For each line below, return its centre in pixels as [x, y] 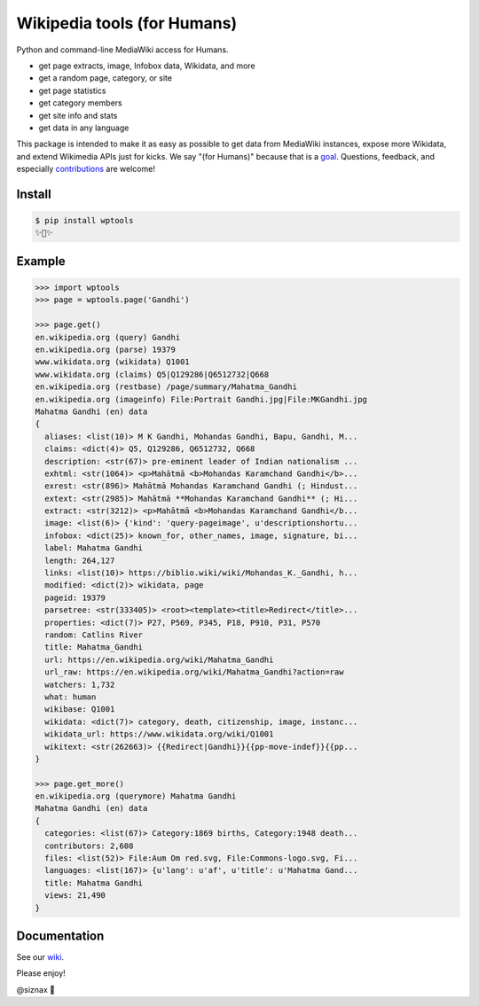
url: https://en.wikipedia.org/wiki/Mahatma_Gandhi [159, 659]
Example [41, 261]
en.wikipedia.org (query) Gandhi [108, 337]
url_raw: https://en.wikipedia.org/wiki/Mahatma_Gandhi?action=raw [194, 672]
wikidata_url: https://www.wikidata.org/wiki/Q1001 [159, 734]
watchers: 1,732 [80, 684]
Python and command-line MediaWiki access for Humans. [123, 50]
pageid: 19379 [75, 597]
